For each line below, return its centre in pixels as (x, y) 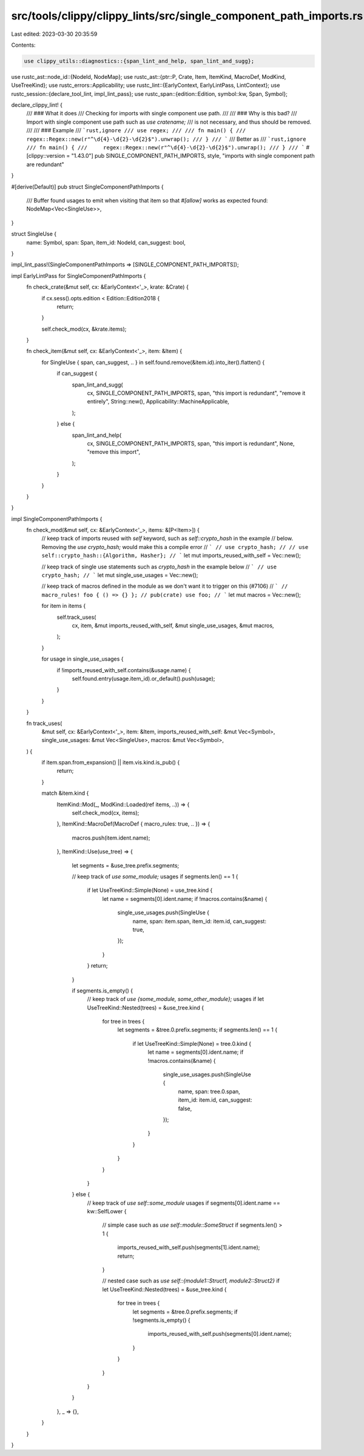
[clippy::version (46, 156)
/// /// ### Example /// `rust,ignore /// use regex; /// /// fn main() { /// (136, 130)
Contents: (23, 45)
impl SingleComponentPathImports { (57, 519)
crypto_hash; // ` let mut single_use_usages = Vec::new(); (120, 575)
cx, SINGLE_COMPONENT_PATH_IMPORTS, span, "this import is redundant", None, (191, 443)
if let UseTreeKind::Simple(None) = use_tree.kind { (150, 890)
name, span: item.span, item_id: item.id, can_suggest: (200, 921)
